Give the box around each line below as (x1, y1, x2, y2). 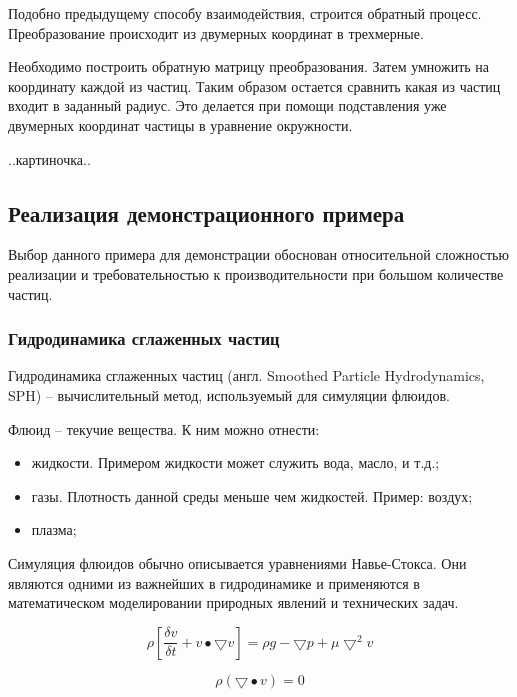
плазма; (31, 519, 77, 540)
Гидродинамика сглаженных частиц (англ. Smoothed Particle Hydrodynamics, (8, 365, 485, 386)
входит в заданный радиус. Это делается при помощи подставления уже (8, 95, 447, 116)
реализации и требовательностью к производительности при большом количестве (8, 263, 504, 284)
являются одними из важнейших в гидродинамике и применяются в (8, 572, 420, 593)
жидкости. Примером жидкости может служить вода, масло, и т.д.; (31, 452, 440, 473)
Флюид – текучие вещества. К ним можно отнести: (8, 418, 320, 439)
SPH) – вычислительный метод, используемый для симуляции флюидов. (8, 384, 450, 405)
